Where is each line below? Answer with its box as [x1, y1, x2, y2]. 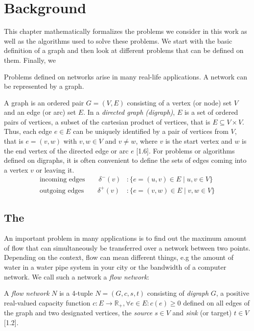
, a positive [216, 288, 250, 298]
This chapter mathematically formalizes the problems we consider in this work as [4, 26, 247, 36]
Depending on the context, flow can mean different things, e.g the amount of [4, 252, 233, 262]
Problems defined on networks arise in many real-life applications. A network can [4, 71, 247, 81]
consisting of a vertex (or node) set [127, 97, 232, 107]
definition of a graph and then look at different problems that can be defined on [4, 45, 244, 55]
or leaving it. [36, 164, 74, 175]
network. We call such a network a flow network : [4, 271, 149, 281]
